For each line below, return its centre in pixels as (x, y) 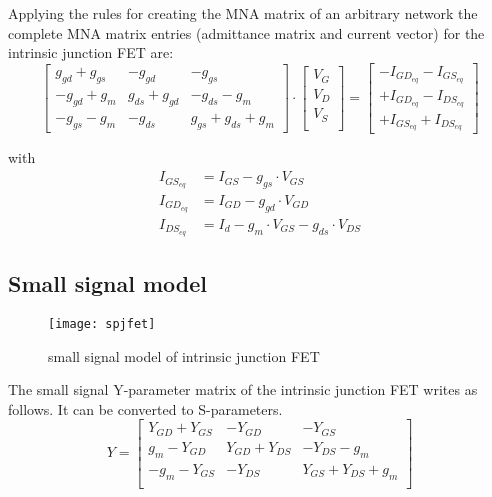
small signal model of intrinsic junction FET (184, 355)
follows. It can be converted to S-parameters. (145, 408)
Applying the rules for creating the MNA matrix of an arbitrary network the (243, 13)
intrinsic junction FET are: (91, 52)
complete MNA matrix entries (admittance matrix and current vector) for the (246, 32)
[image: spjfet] (102, 323)
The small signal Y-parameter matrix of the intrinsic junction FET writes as (243, 389)
